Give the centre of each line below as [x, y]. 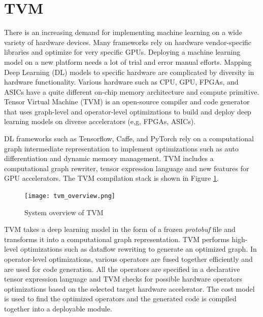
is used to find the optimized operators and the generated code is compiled [120, 299]
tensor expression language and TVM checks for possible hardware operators [123, 279]
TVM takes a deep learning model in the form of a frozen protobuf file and [120, 229]
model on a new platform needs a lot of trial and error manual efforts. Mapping [128, 62]
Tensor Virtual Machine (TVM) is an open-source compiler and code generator [127, 102]
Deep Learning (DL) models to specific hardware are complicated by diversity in [129, 72]
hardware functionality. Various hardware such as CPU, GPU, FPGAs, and [121, 82]
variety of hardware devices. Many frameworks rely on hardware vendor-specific [128, 42]
